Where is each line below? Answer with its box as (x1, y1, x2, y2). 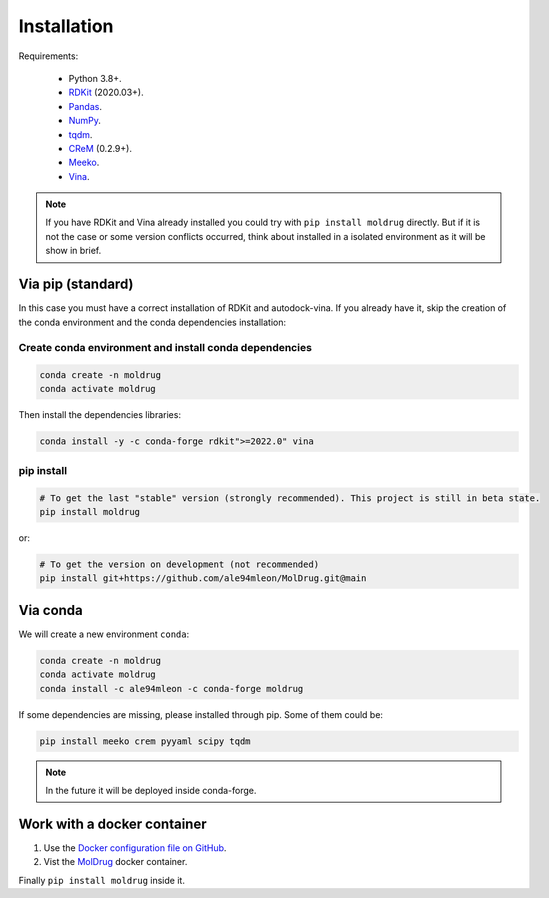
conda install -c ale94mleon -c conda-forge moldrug (39, 683, 304, 694)
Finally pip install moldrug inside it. (18, 874, 185, 886)
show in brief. (45, 245, 102, 257)
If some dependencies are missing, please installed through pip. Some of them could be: (18, 708, 384, 720)
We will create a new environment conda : (18, 628, 190, 640)
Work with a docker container (18, 815, 207, 832)
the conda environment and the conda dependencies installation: (18, 316, 287, 328)
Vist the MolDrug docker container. (43, 856, 188, 868)
